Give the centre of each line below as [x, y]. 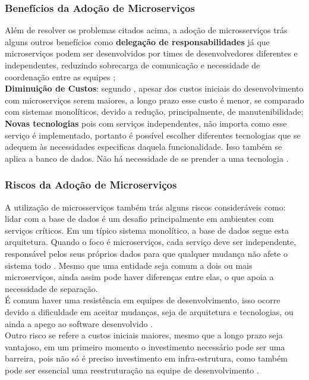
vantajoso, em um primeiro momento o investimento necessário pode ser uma [145, 346]
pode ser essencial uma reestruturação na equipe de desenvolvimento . [132, 370]
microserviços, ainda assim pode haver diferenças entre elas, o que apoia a [139, 277]
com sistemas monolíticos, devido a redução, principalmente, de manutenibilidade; [154, 112]
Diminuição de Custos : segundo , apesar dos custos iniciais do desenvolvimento [154, 88]
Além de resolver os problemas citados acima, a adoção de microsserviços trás [146, 30]
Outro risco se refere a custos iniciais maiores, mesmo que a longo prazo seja [144, 335]
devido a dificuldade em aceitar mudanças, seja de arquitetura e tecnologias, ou [149, 311]
